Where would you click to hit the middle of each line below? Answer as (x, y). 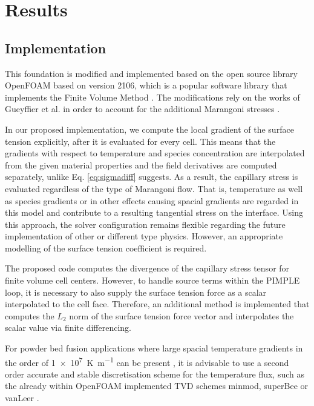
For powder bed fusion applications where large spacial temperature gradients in (154, 348)
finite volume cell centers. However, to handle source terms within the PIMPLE (152, 280)
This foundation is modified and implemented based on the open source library (151, 73)
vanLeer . (22, 398)
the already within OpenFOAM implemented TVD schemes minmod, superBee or (157, 386)
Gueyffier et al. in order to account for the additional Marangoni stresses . (142, 109)
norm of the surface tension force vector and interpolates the (182, 315)
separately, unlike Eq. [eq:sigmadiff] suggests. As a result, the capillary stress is (152, 177)
